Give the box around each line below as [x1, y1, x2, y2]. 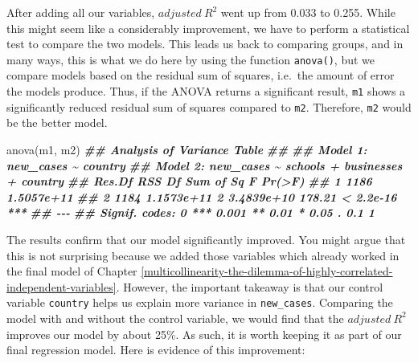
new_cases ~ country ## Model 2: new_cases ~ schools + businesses [6, 157, 403, 173]
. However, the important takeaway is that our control [116, 278, 383, 295]
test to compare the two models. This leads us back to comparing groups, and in [6, 35, 404, 52]
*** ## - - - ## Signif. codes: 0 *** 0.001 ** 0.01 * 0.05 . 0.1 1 [6, 204, 375, 221]
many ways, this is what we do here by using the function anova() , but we [6, 51, 375, 67]
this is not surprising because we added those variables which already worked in [6, 247, 400, 263]
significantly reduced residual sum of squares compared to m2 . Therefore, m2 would [6, 98, 412, 115]
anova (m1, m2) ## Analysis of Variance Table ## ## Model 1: [6, 141, 367, 157]
